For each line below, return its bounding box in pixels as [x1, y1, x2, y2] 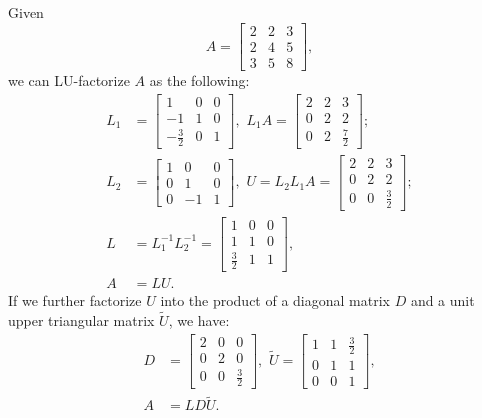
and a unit [410, 290, 475, 311]
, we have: [168, 309, 230, 330]
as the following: [149, 70, 250, 91]
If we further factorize [8, 290, 142, 311]
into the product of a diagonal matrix [160, 290, 390, 311]
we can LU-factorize [8, 70, 130, 91]
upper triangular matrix [8, 309, 155, 330]
